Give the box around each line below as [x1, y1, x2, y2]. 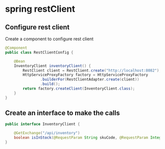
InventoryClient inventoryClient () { [14, 63, 91, 68]
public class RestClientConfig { [5, 50, 74, 55]
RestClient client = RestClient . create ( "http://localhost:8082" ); [23, 68, 162, 73]
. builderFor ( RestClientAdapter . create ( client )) [40, 77, 139, 82]
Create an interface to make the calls [5, 109, 120, 117]
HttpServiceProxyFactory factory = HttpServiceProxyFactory [23, 73, 148, 77]
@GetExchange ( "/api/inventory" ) [14, 131, 80, 136]
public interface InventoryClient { [5, 122, 80, 127]
